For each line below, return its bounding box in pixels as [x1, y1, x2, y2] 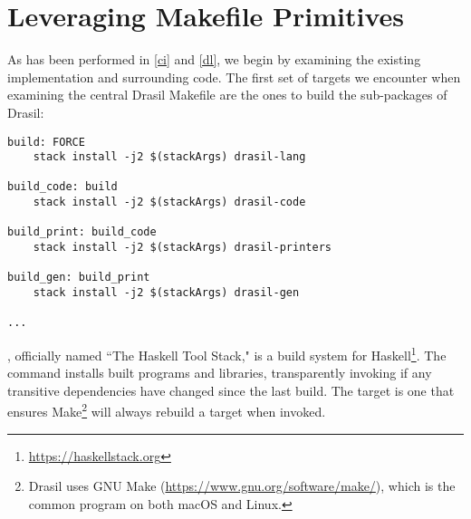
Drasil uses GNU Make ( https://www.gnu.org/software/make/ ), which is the [28, 476, 456, 495]
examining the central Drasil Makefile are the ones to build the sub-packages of [7, 85, 447, 104]
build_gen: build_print [7, 271, 150, 284]
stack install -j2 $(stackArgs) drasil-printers [33, 241, 332, 255]
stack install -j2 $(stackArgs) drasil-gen [33, 286, 300, 300]
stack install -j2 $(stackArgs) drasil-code [33, 196, 306, 209]
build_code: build [7, 180, 118, 194]
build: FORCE [7, 135, 85, 149]
